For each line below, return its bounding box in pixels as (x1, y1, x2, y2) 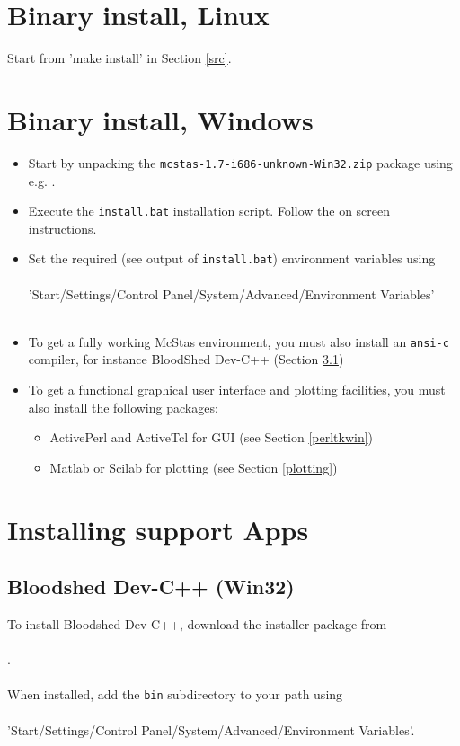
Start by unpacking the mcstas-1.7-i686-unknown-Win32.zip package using (28, 153, 453, 172)
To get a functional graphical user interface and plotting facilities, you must (28, 380, 446, 399)
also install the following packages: (28, 397, 218, 416)
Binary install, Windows (7, 101, 314, 138)
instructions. (28, 218, 97, 237)
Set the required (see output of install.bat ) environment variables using (28, 249, 436, 268)
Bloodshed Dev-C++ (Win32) (7, 573, 295, 600)
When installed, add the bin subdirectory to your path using (7, 685, 343, 704)
